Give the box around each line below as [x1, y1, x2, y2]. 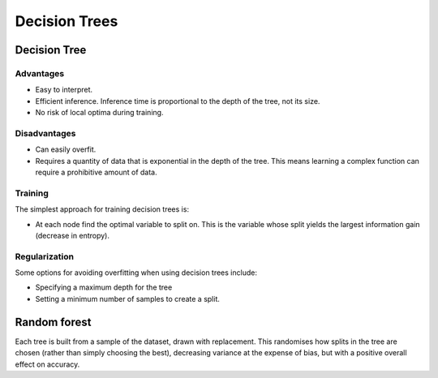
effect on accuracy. [15, 359, 80, 369]
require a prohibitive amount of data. [35, 167, 157, 178]
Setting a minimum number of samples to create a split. [35, 294, 221, 303]
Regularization [15, 251, 75, 262]
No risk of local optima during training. [35, 108, 164, 118]
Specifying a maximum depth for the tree [35, 282, 173, 292]
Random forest [15, 315, 92, 329]
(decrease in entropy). [35, 230, 109, 240]
